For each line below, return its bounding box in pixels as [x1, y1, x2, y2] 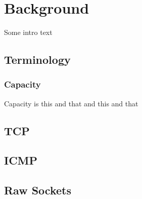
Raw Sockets [4, 182, 71, 198]
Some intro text [4, 27, 53, 37]
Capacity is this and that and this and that [4, 98, 138, 108]
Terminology [4, 52, 71, 67]
